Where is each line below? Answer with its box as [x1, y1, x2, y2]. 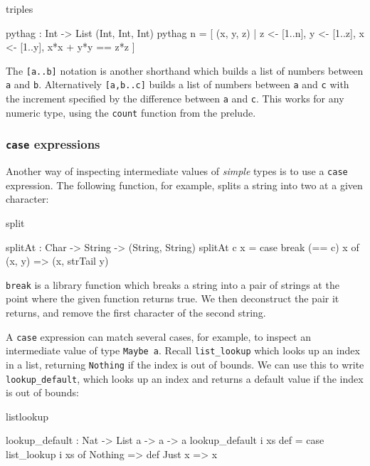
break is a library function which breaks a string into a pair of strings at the [6, 277, 339, 292]
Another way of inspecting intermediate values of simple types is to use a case [6, 164, 348, 179]
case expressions [6, 135, 100, 153]
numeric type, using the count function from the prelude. [6, 105, 256, 120]
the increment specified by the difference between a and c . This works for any [6, 91, 344, 106]
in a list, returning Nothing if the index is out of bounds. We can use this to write [6, 356, 364, 371]
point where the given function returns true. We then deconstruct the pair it [6, 291, 339, 306]
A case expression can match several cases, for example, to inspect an [6, 329, 311, 344]
